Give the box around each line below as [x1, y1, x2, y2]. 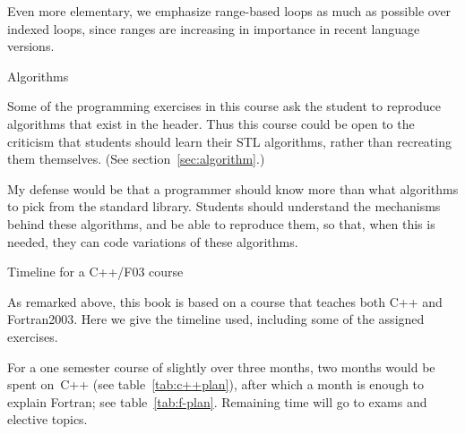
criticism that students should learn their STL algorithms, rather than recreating [7, 132, 452, 150]
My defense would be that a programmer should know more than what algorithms [7, 179, 459, 198]
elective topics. [7, 410, 88, 429]
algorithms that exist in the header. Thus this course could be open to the [7, 114, 415, 132]
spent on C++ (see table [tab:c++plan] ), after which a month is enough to [7, 375, 425, 394]
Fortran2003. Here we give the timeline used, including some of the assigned [7, 310, 425, 328]
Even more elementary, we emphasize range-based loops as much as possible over [7, 2, 452, 20]
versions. [7, 37, 55, 55]
